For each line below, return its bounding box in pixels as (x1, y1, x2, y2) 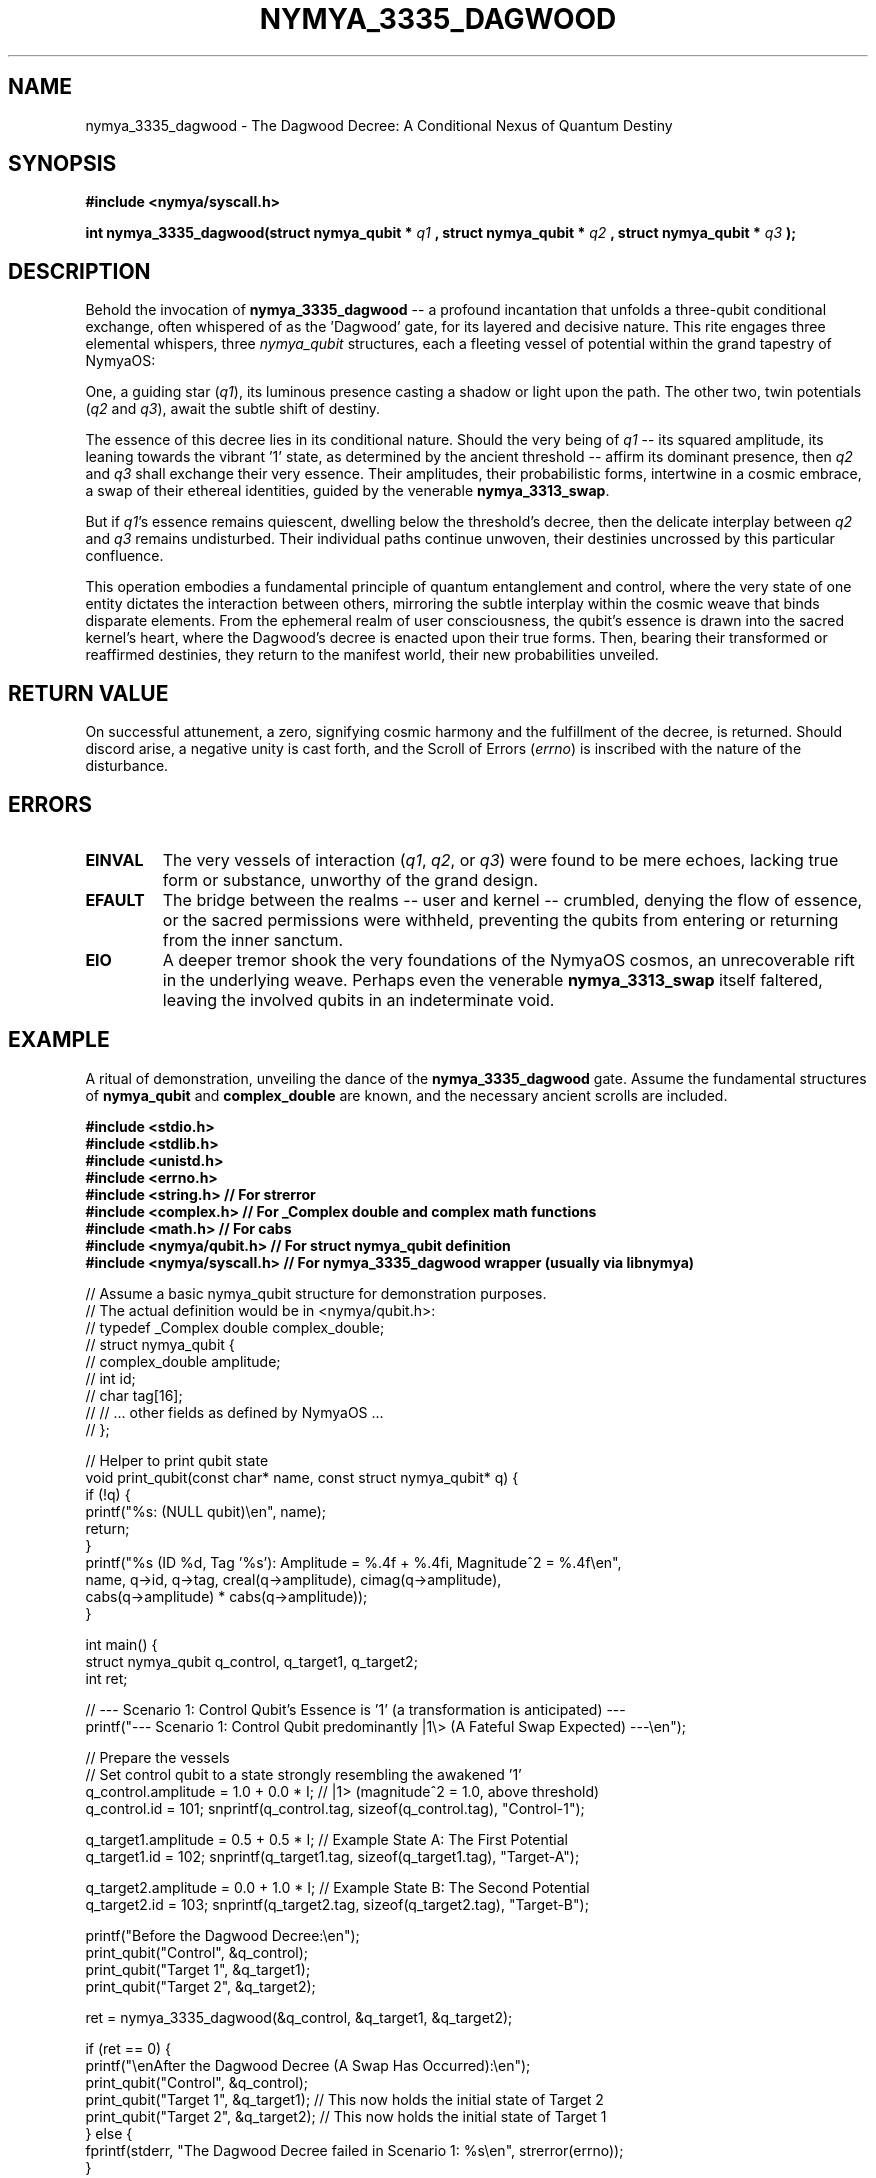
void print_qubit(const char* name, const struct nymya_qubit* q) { (85, 1468, 519, 1486)
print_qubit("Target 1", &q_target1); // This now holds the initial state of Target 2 (85, 2090, 604, 2108)
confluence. (85, 547, 164, 565)
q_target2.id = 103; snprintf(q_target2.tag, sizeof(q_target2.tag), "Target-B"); (85, 1895, 589, 1913)
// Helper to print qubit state (85, 1451, 269, 1469)
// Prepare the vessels (85, 1748, 230, 1766)
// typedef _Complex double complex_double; (85, 1318, 385, 1336)
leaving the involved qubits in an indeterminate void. (162, 989, 555, 1010)
